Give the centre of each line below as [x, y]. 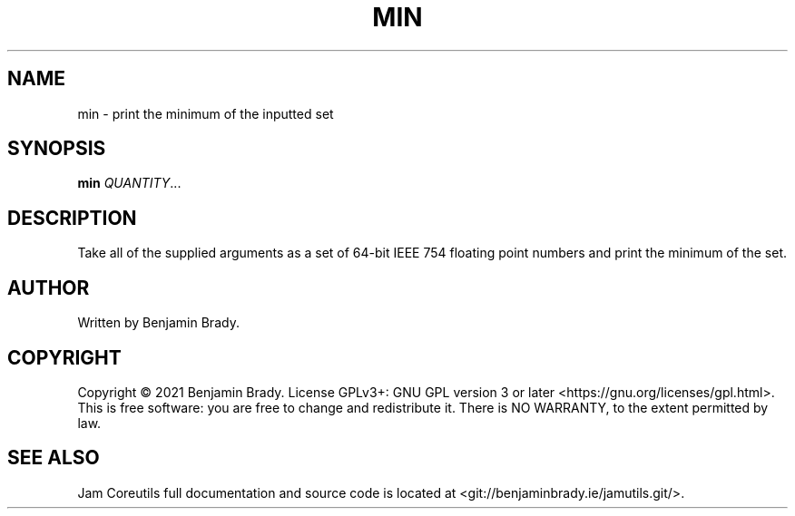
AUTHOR [49, 287]
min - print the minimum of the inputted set [206, 113]
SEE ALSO [54, 458]
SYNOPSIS [57, 149]
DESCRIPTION [72, 218]
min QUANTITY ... [129, 183]
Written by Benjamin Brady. [158, 323]
